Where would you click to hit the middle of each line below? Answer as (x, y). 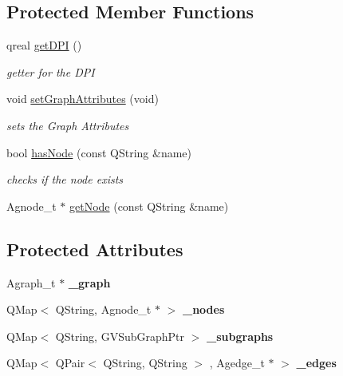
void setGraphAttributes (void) (83, 99)
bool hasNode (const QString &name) (99, 152)
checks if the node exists (65, 179)
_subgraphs (240, 336)
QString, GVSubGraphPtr (120, 336)
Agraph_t (31, 282)
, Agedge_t (237, 363)
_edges (316, 363)
